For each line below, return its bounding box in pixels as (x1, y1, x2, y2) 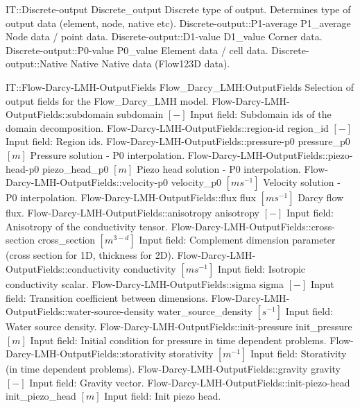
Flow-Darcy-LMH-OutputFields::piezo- (187, 147, 353, 162)
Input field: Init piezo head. (104, 389, 221, 403)
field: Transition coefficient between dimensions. (6, 290, 208, 305)
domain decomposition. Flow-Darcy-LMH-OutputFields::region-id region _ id (6, 120, 329, 135)
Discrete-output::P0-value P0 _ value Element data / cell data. (6, 42, 268, 57)
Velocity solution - (263, 175, 341, 189)
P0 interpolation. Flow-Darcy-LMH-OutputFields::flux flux (6, 190, 256, 205)
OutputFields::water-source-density (6, 304, 155, 318)
